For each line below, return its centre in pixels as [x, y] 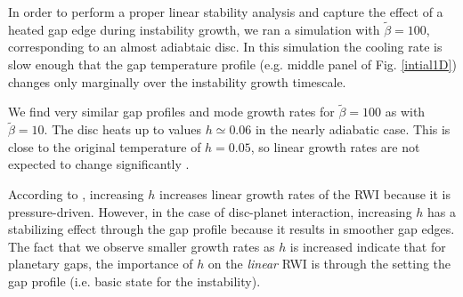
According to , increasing [76, 194]
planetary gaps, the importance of [101, 264]
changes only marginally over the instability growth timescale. [177, 81]
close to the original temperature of [105, 146]
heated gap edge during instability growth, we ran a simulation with [194, 29]
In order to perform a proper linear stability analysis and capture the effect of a [226, 12]
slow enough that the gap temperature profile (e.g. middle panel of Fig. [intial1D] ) [232, 64]
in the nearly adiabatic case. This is [353, 129]
